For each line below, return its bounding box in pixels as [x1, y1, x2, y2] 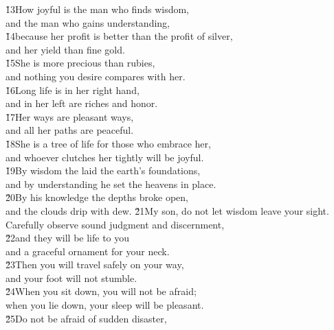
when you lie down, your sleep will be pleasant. [5, 298, 204, 312]
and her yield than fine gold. [5, 42, 125, 56]
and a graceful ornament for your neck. [5, 244, 170, 258]
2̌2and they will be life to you [5, 231, 130, 245]
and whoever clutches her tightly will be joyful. [5, 150, 204, 164]
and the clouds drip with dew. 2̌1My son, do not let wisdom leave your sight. [5, 203, 329, 217]
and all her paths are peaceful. [5, 123, 134, 137]
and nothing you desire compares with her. [5, 69, 186, 83]
